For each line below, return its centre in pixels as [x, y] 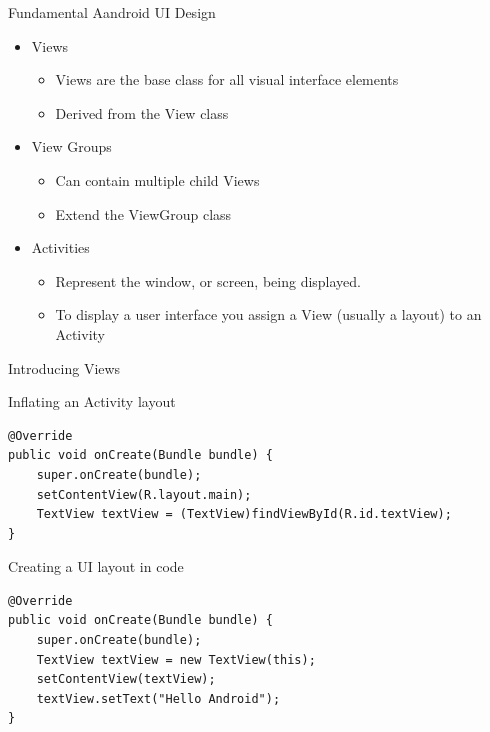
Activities [60, 247]
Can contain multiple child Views [157, 179]
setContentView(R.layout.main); [144, 494]
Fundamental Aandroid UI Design [112, 12]
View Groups [71, 146]
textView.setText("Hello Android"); [158, 698]
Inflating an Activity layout [92, 401]
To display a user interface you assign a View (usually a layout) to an [268, 314]
